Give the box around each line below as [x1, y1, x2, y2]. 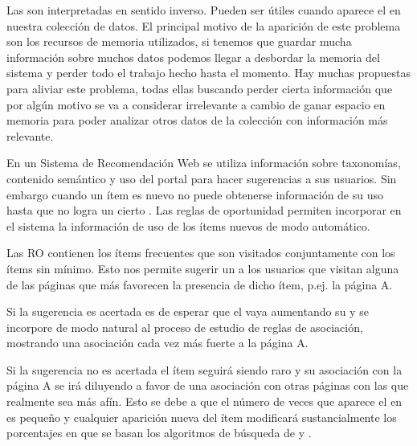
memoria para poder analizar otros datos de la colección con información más [6, 112, 388, 129]
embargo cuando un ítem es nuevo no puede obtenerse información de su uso [6, 186, 384, 203]
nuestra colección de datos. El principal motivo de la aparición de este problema [6, 17, 401, 34]
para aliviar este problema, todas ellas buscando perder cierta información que [6, 80, 393, 96]
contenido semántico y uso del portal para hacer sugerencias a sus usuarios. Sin [6, 170, 397, 186]
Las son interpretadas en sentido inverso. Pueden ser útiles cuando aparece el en [6, 2, 401, 18]
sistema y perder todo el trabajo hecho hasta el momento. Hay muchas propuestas [6, 64, 411, 81]
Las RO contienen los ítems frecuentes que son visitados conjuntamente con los [6, 244, 395, 261]
